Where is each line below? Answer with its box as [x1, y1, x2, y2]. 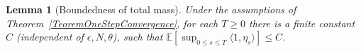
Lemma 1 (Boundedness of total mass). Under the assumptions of [6, 2, 296, 16]
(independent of [16, 29, 84, 44]
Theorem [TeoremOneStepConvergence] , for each [6, 15, 218, 30]
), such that [112, 29, 163, 44]
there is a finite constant [249, 15, 355, 30]
